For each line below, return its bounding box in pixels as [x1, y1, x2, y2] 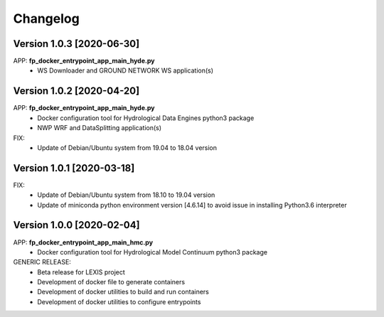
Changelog [13, 11, 80, 26]
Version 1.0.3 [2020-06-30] [13, 38, 140, 50]
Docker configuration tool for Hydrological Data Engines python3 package [37, 114, 255, 122]
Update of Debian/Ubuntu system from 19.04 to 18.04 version [37, 143, 217, 152]
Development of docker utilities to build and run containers [37, 288, 210, 296]
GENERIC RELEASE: [13, 258, 71, 267]
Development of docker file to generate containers [37, 278, 185, 286]
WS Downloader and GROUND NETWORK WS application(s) [37, 66, 213, 75]
